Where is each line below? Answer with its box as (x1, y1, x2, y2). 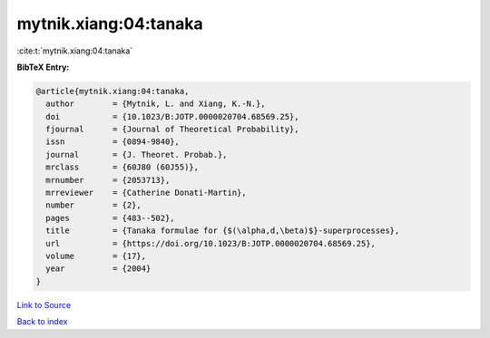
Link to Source (16, 299, 72, 310)
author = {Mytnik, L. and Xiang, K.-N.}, (45, 99, 267, 109)
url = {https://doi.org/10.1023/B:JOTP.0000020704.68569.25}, (45, 238, 377, 248)
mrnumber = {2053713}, (45, 175, 171, 185)
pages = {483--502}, (45, 213, 176, 223)
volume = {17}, (45, 251, 147, 261)
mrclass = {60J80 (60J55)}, (45, 162, 200, 172)
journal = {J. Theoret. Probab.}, (45, 150, 228, 159)
